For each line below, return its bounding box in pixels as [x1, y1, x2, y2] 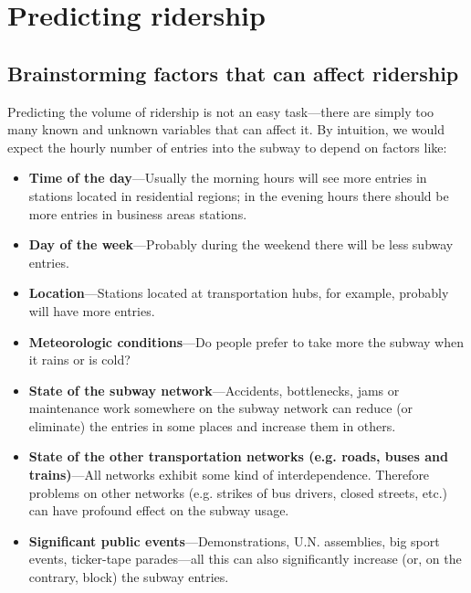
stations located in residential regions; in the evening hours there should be [28, 185, 449, 205]
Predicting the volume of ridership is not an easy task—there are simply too [7, 101, 434, 121]
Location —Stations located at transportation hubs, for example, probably [28, 283, 449, 302]
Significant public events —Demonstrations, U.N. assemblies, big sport [28, 531, 440, 550]
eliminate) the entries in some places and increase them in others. [28, 416, 396, 435]
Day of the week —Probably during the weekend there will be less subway [28, 235, 454, 254]
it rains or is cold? [28, 350, 131, 369]
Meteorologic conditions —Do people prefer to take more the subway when [28, 332, 465, 351]
